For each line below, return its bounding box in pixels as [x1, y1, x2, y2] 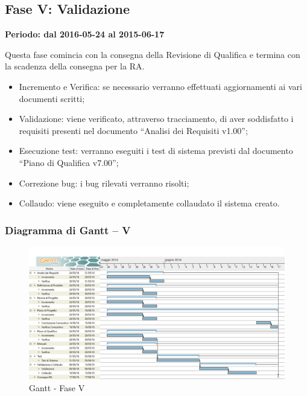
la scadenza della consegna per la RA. [5, 60, 145, 72]
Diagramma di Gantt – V [5, 222, 131, 237]
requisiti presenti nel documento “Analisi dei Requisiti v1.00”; [19, 124, 248, 136]
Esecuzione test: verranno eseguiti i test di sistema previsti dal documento [19, 144, 293, 157]
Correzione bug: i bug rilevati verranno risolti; [19, 176, 189, 189]
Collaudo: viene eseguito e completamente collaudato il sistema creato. [19, 197, 280, 209]
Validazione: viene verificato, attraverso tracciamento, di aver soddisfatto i [19, 112, 294, 125]
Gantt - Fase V [29, 382, 85, 394]
